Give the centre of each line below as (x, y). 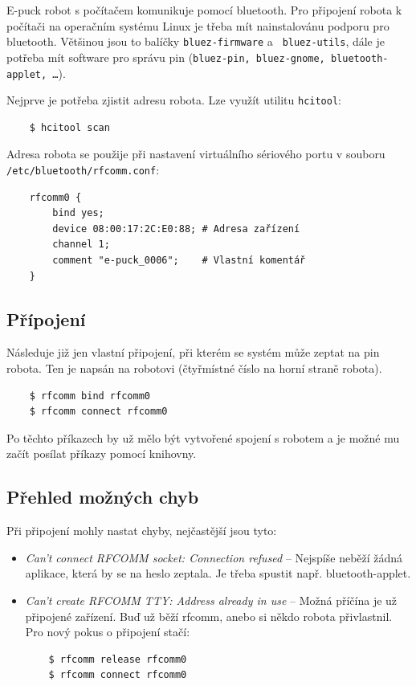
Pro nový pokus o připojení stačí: (108, 632)
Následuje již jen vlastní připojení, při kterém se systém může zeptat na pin (193, 352)
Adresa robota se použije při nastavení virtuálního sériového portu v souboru (196, 154)
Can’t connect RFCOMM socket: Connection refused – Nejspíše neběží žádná (214, 557)
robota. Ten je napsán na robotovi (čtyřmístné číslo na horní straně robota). (194, 368)
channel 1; (81, 245)
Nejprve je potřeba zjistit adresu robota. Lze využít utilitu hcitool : (174, 100)
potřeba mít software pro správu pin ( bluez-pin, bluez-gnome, (166, 57)
